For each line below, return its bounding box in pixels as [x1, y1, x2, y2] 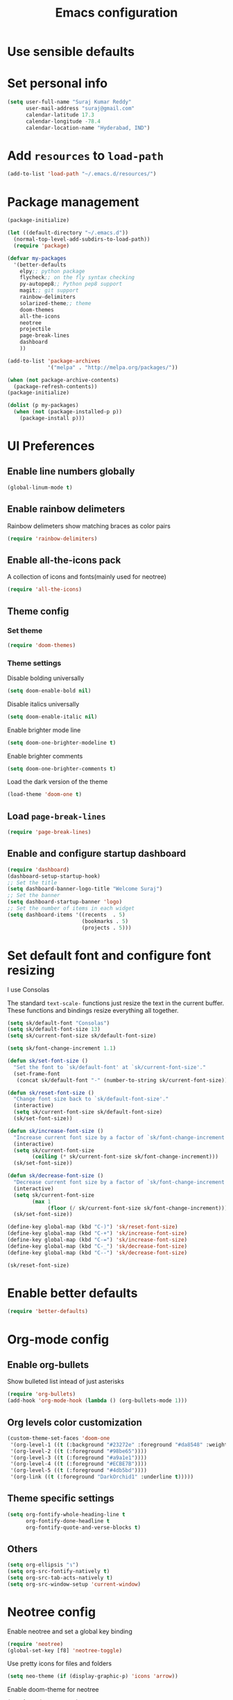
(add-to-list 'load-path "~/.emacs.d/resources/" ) [7, 171, 157, 177]
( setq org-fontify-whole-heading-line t [7, 1511, 126, 1518]
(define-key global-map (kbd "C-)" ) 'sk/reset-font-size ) [7, 1224, 178, 1231]
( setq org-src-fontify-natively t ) [7, 1568, 110, 1575]
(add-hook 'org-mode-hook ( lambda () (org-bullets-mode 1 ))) [7, 1397, 188, 1405]
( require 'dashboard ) [7, 866, 70, 873]
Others [7, 1543, 38, 1554]
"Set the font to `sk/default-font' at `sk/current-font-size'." [13, 1064, 207, 1070]
